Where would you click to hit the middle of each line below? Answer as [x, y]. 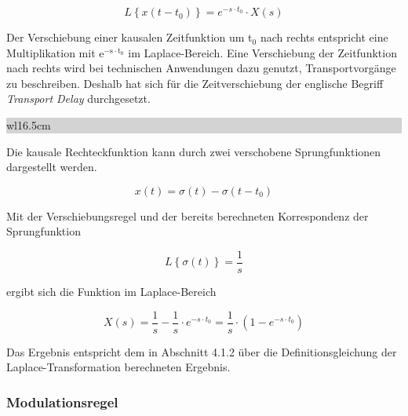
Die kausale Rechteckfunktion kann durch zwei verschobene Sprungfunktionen [194, 151]
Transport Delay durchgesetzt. [78, 99]
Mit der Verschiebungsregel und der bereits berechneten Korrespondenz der [188, 215]
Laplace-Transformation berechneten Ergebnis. [118, 367]
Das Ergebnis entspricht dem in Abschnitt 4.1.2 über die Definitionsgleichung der [202, 351]
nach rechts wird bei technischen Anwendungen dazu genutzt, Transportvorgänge [201, 68]
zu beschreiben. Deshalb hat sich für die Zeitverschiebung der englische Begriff [195, 83]
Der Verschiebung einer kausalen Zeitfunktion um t [129, 37]
